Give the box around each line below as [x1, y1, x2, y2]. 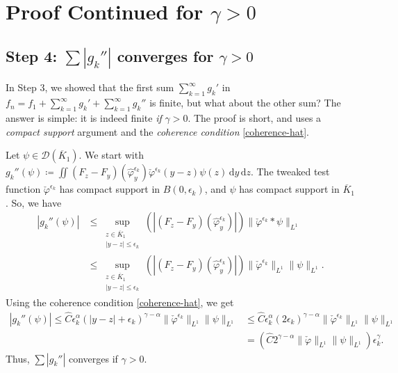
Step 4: [6, 45, 58, 66]
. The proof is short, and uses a [188, 111, 322, 125]
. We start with [78, 148, 144, 162]
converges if [68, 351, 118, 365]
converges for [117, 45, 214, 66]
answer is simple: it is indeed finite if [6, 111, 162, 125]
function [6, 182, 41, 196]
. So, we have [6, 195, 62, 209]
